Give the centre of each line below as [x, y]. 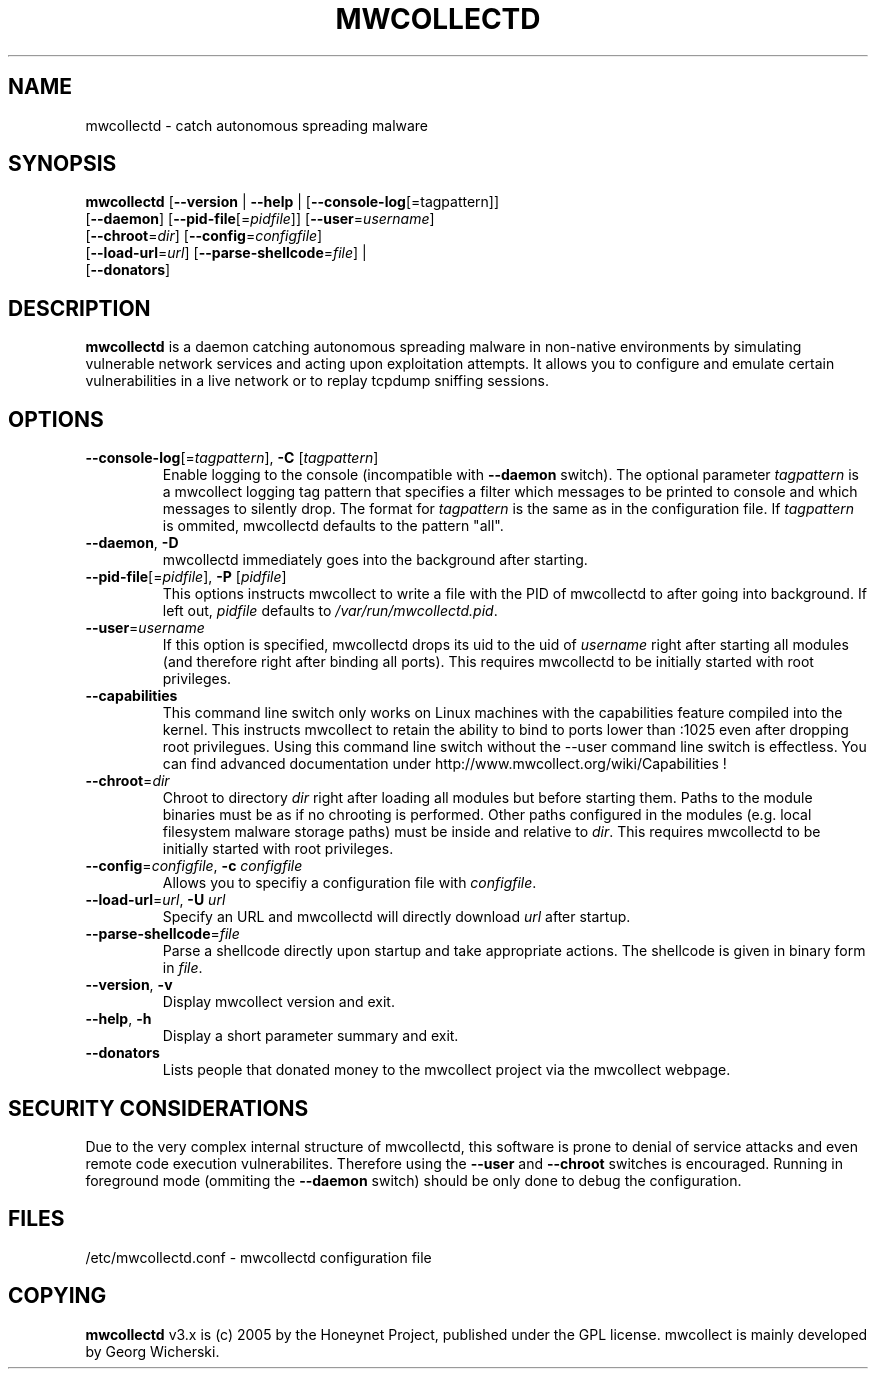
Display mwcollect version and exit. [278, 1002]
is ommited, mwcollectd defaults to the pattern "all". [333, 526]
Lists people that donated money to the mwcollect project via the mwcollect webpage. [446, 1070]
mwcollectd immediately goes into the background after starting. [375, 560]
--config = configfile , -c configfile [194, 866]
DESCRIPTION [79, 308]
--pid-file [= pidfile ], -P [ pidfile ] [186, 577]
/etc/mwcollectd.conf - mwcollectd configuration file [258, 1257]
